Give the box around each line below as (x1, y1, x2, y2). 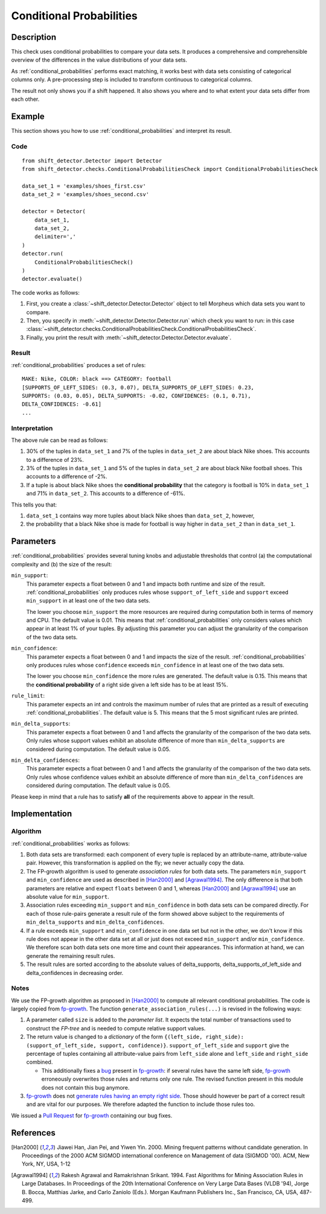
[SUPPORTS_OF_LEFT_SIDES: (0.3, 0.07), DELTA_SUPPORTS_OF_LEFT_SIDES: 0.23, (22, 384, 255, 391)
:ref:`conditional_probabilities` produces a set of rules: (11, 361, 146, 368)
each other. (11, 95, 40, 103)
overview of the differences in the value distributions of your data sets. (11, 56, 187, 63)
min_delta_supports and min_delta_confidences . (26, 918, 165, 926)
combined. (26, 1058, 53, 1065)
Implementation (11, 809, 72, 819)
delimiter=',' (34, 233, 77, 240)
